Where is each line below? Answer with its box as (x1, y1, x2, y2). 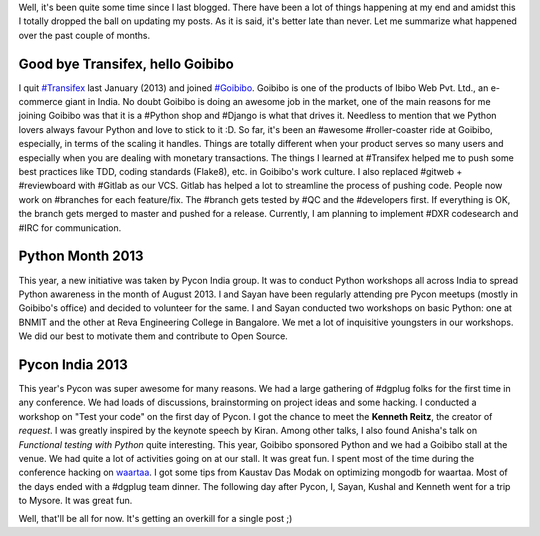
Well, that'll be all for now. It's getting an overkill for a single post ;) (18, 513, 293, 525)
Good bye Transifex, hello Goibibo (18, 55, 234, 72)
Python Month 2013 (18, 248, 144, 265)
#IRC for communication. (18, 221, 122, 234)
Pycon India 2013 (18, 356, 129, 373)
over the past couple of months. (18, 29, 150, 41)
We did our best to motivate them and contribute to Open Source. (18, 330, 289, 342)
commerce (18, 96, 64, 108)
